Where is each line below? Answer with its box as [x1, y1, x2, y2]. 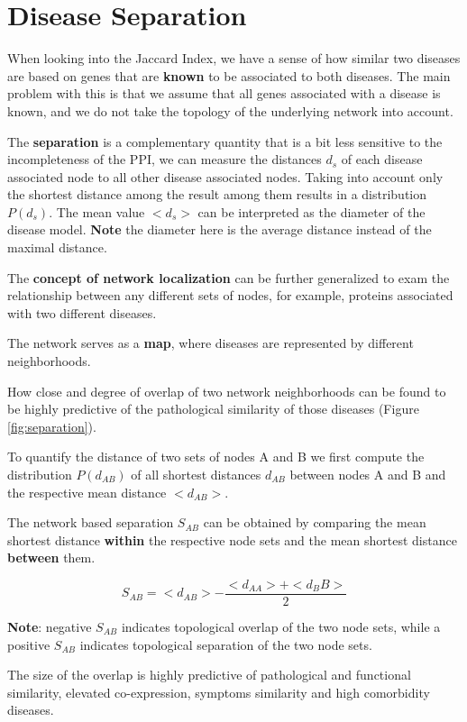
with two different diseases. [7, 303, 157, 322]
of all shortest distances [131, 465, 261, 483]
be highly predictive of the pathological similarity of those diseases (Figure [7, 399, 419, 418]
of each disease [341, 150, 423, 169]
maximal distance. [7, 238, 107, 257]
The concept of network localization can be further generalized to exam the [7, 268, 450, 287]
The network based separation [7, 513, 174, 532]
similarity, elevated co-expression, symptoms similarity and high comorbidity [7, 682, 430, 701]
